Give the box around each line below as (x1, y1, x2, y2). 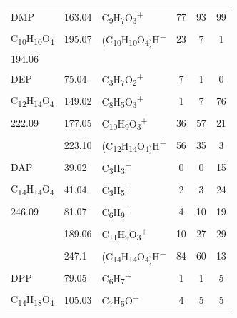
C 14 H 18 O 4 (11, 291, 54, 308)
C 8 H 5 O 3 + (101, 91, 143, 111)
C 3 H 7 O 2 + (101, 69, 143, 88)
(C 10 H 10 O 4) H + (101, 29, 166, 48)
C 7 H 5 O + (101, 290, 139, 309)
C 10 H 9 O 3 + (101, 113, 148, 133)
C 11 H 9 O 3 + (101, 224, 148, 243)
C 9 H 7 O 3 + (101, 7, 143, 26)
